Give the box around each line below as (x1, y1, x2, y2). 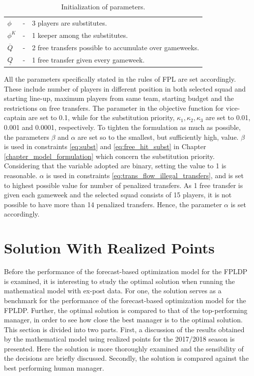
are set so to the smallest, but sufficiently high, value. (78, 131, 239, 142)
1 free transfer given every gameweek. (32, 55, 145, 65)
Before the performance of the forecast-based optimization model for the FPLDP (4, 266, 248, 277)
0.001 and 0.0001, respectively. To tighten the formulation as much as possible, (4, 122, 241, 132)
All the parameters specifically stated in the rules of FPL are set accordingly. (4, 74, 236, 84)
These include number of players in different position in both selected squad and (4, 83, 246, 94)
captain (4, 112, 27, 123)
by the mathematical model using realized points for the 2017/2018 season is (4, 334, 235, 344)
